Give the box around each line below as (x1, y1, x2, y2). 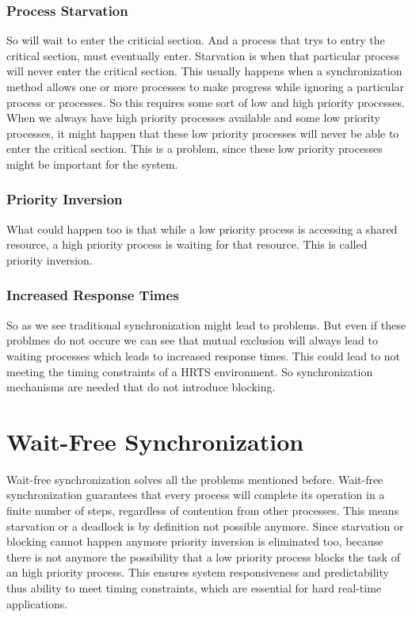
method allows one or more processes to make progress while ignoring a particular (6, 78, 405, 94)
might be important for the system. (6, 155, 178, 172)
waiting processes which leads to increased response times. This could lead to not (6, 347, 400, 364)
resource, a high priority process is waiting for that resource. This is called (6, 236, 368, 253)
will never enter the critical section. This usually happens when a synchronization (6, 63, 402, 79)
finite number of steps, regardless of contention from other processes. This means (6, 502, 399, 519)
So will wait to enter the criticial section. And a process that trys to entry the (6, 32, 385, 48)
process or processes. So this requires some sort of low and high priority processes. (6, 93, 405, 110)
